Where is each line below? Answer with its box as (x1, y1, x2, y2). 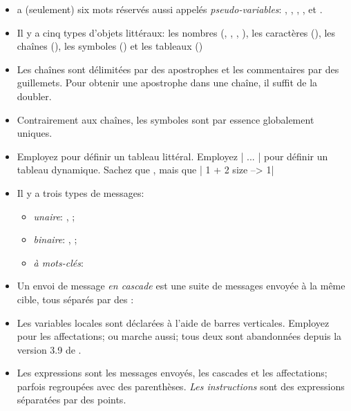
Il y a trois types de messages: (17, 185, 144, 200)
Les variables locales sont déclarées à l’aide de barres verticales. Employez (17, 315, 330, 329)
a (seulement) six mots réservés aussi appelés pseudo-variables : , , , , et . (17, 2, 323, 16)
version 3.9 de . (17, 342, 82, 356)
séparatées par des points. (17, 392, 126, 407)
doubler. (17, 88, 52, 103)
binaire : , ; (33, 232, 77, 247)
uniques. (17, 126, 53, 140)
